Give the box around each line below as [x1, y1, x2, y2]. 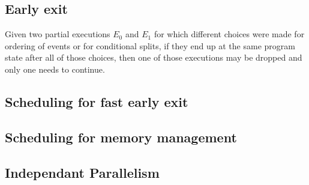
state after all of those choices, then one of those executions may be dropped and [5, 51, 302, 64]
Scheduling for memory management [5, 127, 237, 146]
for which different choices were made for [154, 28, 305, 40]
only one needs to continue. [5, 62, 105, 75]
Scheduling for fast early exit [5, 92, 188, 111]
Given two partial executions [5, 28, 110, 40]
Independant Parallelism [5, 163, 160, 181]
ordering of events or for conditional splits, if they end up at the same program [5, 39, 295, 52]
